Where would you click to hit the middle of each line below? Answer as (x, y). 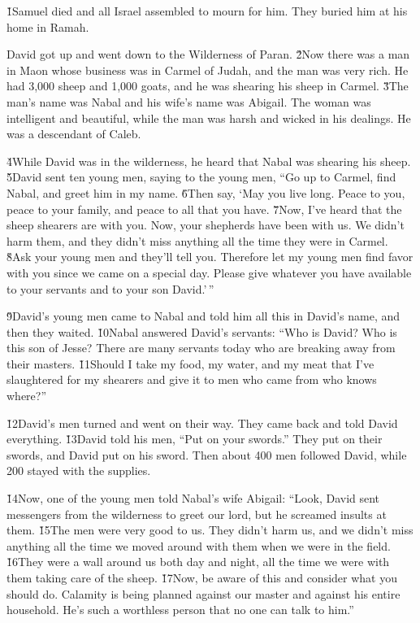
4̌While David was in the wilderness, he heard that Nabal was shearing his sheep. (209, 161)
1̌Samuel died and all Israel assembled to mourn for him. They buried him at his (207, 11)
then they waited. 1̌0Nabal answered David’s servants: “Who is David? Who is (202, 331)
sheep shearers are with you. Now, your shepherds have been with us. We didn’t (206, 225)
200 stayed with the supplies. (79, 471)
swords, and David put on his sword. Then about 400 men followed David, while (207, 454)
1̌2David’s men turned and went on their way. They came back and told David (202, 423)
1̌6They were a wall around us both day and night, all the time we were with (198, 562)
